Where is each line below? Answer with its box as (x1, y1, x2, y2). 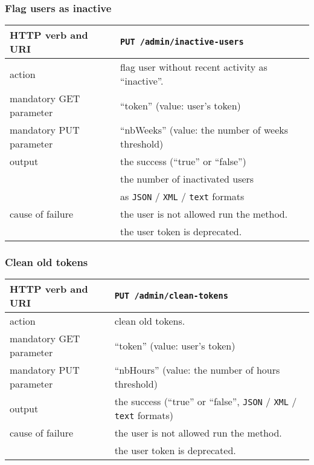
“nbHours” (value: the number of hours (114, 363, 280, 377)
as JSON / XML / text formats (120, 189, 245, 204)
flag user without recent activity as (120, 60, 268, 74)
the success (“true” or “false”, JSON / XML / (114, 394, 297, 409)
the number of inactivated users (120, 172, 254, 186)
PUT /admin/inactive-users (120, 37, 244, 47)
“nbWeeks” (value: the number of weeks (120, 123, 288, 137)
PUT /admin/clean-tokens (114, 291, 228, 301)
